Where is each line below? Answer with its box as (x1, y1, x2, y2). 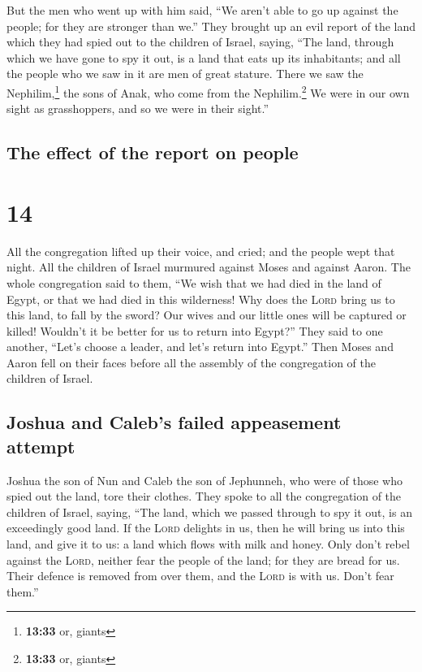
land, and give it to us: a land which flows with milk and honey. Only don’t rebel (6, 535, 410, 553)
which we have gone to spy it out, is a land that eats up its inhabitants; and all (6, 49, 401, 66)
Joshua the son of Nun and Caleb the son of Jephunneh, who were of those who (6, 471, 403, 488)
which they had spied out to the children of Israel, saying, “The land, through (6, 33, 394, 50)
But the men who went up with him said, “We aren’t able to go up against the (6, 2, 398, 18)
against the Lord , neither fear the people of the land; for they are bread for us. (6, 551, 400, 568)
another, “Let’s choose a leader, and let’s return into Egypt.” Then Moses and (6, 338, 394, 355)
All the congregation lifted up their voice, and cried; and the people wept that (6, 242, 395, 259)
